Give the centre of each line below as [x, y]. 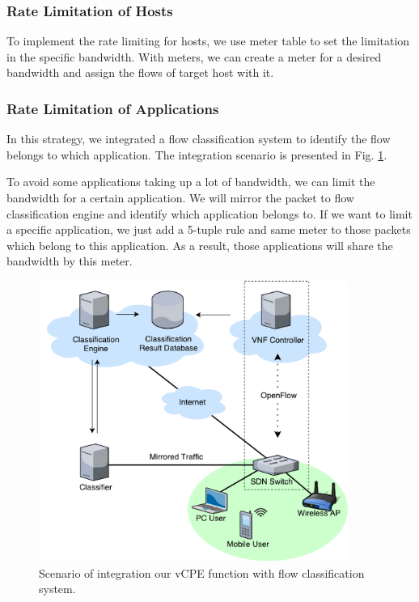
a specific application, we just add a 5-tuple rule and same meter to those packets [209, 229]
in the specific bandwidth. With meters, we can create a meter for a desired [194, 56]
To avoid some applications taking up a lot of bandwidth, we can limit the [191, 182]
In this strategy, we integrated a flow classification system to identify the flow [199, 139]
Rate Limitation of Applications [113, 108]
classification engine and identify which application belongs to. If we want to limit [209, 213]
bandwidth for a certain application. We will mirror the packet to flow [180, 197]
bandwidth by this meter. [70, 261]
